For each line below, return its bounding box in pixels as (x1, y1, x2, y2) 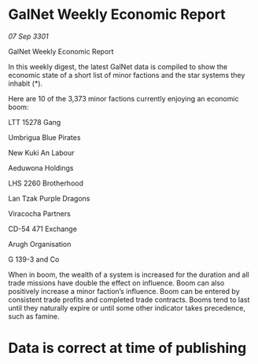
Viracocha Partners (8, 208, 71, 218)
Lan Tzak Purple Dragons (8, 193, 90, 203)
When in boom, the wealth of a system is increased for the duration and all (8, 270, 249, 279)
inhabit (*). (8, 79, 43, 88)
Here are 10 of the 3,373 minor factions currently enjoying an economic (8, 94, 239, 103)
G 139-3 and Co (8, 254, 60, 264)
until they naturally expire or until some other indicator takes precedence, (8, 303, 246, 312)
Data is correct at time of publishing (8, 340, 247, 357)
